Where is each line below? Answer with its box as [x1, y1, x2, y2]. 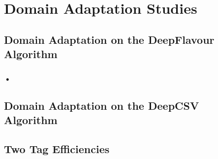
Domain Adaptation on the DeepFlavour [4, 32, 215, 47]
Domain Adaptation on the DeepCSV [4, 97, 199, 113]
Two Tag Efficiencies [4, 141, 110, 156]
